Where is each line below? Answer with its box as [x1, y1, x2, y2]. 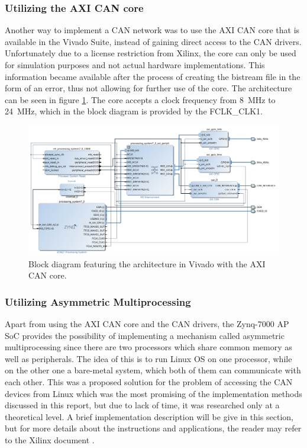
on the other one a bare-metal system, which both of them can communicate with [5, 364, 301, 376]
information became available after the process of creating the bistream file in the [5, 70, 300, 82]
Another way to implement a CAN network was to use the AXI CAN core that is [5, 24, 300, 36]
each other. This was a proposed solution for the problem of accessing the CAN [5, 375, 293, 388]
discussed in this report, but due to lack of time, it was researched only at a [5, 399, 280, 411]
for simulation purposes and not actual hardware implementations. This [5, 59, 265, 71]
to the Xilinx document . [5, 433, 95, 446]
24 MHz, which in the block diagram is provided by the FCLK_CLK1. [5, 105, 263, 117]
